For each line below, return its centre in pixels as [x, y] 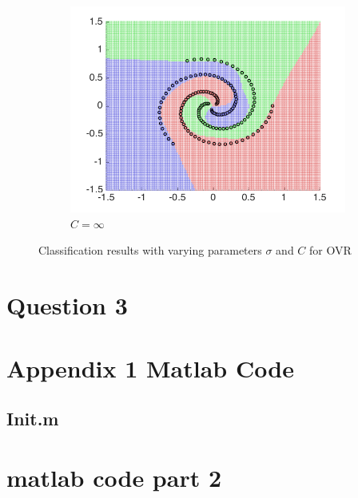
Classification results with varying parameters [150, 250]
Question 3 [67, 305]
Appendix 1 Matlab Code [150, 368]
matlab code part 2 [114, 477]
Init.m [33, 419]
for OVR [330, 250]
